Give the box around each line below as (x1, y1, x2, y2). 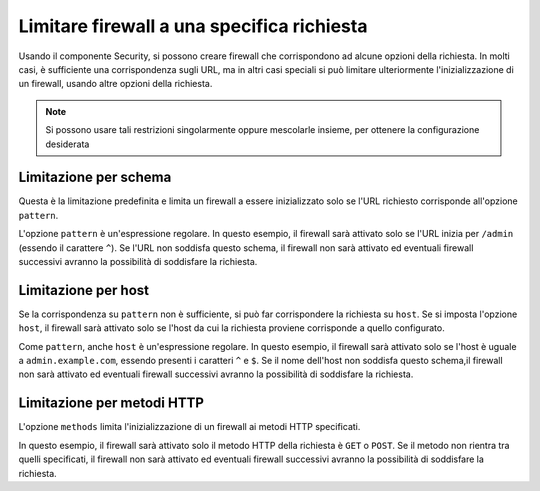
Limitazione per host (18, 281, 150, 299)
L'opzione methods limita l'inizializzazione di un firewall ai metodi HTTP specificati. (18, 421, 361, 433)
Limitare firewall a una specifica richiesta (18, 15, 368, 37)
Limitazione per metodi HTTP (18, 395, 205, 412)
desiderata (45, 138, 90, 150)
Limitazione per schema (18, 169, 172, 186)
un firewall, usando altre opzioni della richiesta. (18, 78, 213, 90)
